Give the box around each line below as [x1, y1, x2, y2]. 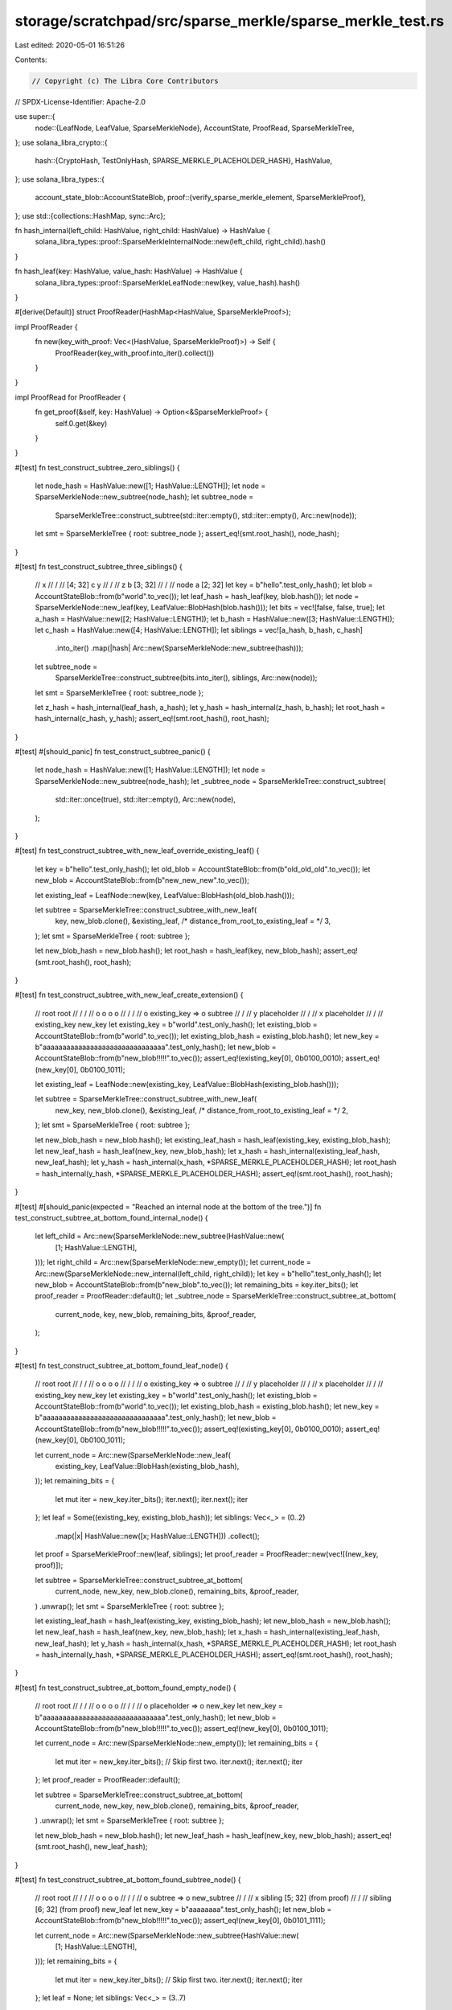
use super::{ [14, 112, 55, 121]
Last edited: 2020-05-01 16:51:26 [14, 40, 125, 50]
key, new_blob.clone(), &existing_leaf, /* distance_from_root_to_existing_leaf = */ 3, [55, 917, 331, 926]
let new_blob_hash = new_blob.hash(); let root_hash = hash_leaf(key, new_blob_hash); [35, 946, 322, 956]
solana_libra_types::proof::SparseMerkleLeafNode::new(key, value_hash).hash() [35, 277, 301, 287]
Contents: [14, 55, 47, 64]
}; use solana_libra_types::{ [14, 174, 105, 184]
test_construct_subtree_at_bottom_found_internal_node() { [14, 1212, 208, 1222]
